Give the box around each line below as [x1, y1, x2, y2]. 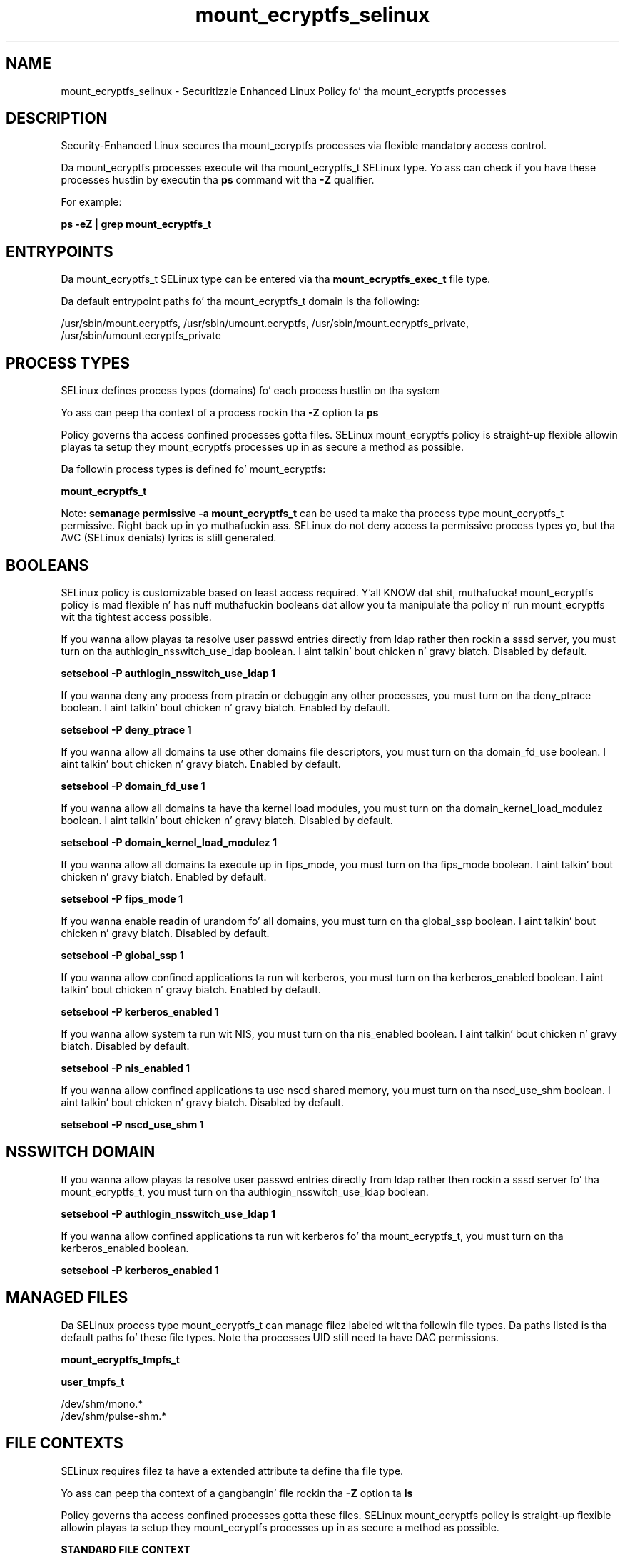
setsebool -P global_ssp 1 [61, 948, 184, 961]
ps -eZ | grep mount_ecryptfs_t [61, 218, 212, 231]
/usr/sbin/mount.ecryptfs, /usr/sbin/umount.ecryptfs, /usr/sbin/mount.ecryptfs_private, [61, 317, 469, 330]
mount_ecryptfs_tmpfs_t [61, 1353, 180, 1366]
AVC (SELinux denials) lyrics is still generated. [61, 531, 277, 544]
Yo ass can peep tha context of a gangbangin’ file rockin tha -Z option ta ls [61, 1486, 413, 1499]
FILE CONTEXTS [6, 1434, 123, 1453]
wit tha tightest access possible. [61, 610, 212, 623]
